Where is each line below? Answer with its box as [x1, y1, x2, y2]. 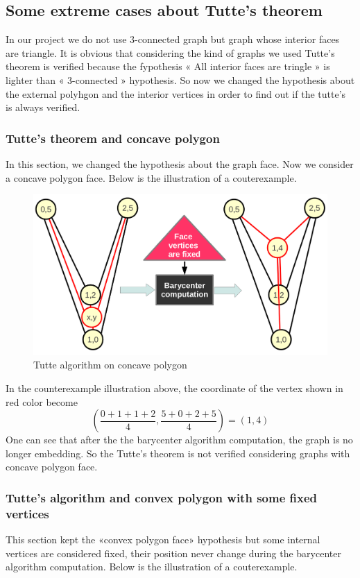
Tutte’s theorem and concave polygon [6, 129, 220, 146]
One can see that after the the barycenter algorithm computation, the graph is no [6, 432, 353, 447]
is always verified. [6, 100, 80, 114]
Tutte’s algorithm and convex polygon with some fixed [6, 488, 317, 506]
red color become [6, 394, 78, 409]
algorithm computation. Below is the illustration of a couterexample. [6, 559, 298, 574]
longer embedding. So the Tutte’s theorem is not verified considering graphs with [6, 445, 350, 460]
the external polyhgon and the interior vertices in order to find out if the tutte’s [6, 86, 346, 101]
